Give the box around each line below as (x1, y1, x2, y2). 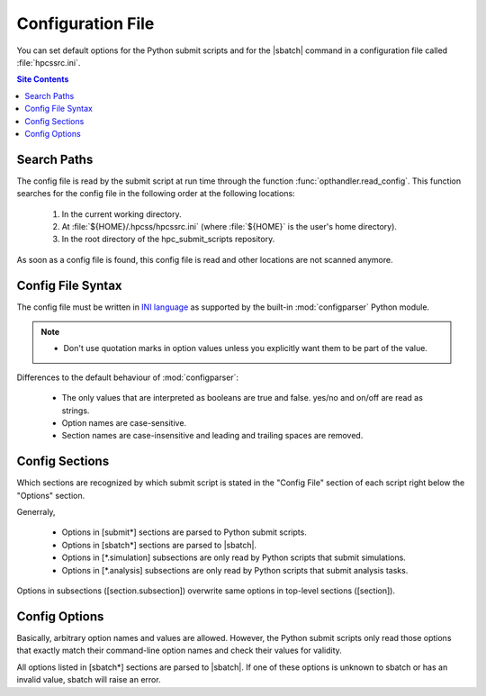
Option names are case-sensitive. (61, 418, 187, 428)
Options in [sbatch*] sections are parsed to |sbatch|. (61, 539, 256, 550)
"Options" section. (16, 490, 85, 501)
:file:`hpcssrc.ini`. (16, 57, 81, 68)
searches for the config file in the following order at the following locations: (16, 188, 296, 199)
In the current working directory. (61, 208, 182, 220)
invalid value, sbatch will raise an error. (16, 674, 161, 685)
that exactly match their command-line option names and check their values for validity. (16, 645, 342, 656)
